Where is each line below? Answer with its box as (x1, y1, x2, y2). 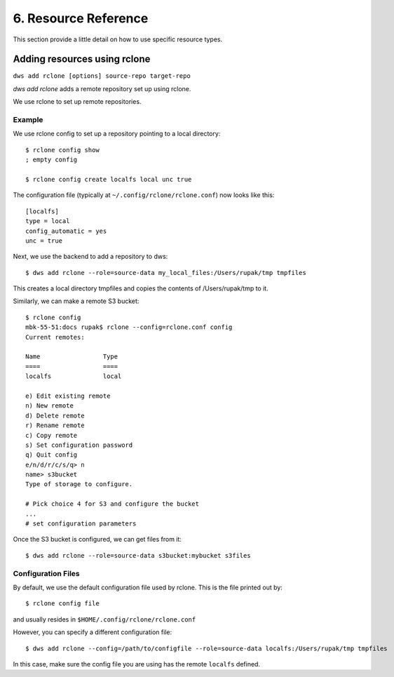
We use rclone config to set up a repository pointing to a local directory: (13, 130, 221, 138)
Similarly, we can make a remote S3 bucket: (13, 297, 140, 305)
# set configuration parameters (25, 520, 137, 528)
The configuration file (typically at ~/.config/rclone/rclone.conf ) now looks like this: (13, 191, 275, 199)
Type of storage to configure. (25, 481, 133, 488)
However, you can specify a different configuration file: (13, 628, 172, 636)
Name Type (25, 353, 118, 361)
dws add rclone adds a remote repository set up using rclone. (13, 84, 191, 93)
